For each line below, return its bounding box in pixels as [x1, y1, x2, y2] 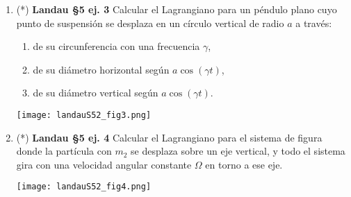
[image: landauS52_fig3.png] [16, 110, 152, 120]
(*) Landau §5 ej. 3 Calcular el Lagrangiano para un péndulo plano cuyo [16, 2, 337, 16]
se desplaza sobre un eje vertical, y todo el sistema [131, 144, 345, 158]
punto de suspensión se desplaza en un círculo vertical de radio [16, 15, 284, 30]
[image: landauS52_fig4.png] [16, 182, 152, 192]
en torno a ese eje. [205, 157, 283, 171]
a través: [295, 15, 332, 30]
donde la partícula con [16, 144, 112, 158]
